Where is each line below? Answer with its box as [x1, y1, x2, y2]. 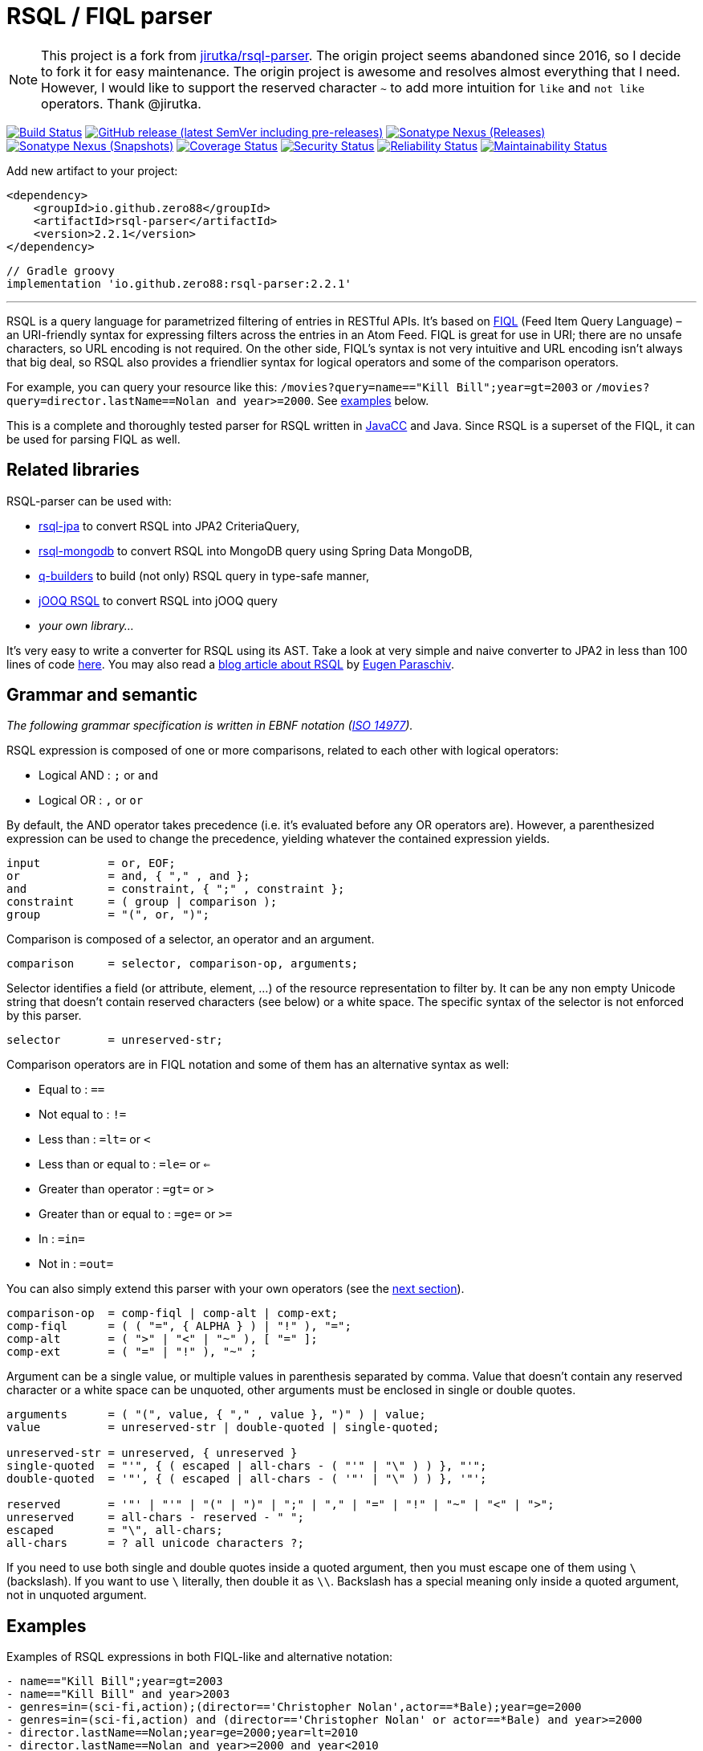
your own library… [39, 618, 134, 632]
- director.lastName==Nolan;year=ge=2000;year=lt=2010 [6, 1726, 359, 1740]
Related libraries [6, 460, 140, 481]
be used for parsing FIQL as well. [6, 432, 181, 446]
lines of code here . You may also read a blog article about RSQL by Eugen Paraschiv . [6, 657, 454, 671]
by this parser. [6, 1008, 82, 1023]
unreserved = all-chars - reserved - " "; [6, 1511, 304, 1524]
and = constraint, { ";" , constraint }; [6, 882, 345, 896]
